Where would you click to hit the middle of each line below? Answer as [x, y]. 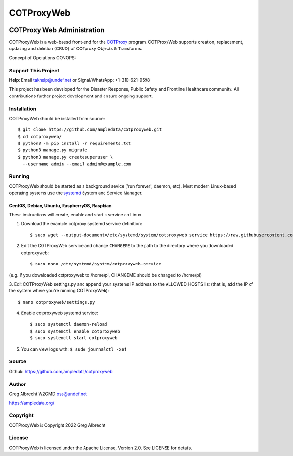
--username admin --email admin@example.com [77, 164]
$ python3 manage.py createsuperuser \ [65, 157]
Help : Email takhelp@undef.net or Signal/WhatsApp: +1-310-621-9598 [80, 80]
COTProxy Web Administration [57, 30]
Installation [23, 109]
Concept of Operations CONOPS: [42, 58]
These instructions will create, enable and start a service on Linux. [76, 215]
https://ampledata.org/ [32, 403]
